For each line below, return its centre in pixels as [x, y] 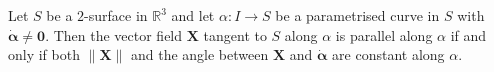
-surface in [116, 15]
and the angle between [199, 54]
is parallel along [384, 34]
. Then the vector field [114, 34]
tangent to [235, 34]
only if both [44, 54]
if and [468, 34]
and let [193, 15]
